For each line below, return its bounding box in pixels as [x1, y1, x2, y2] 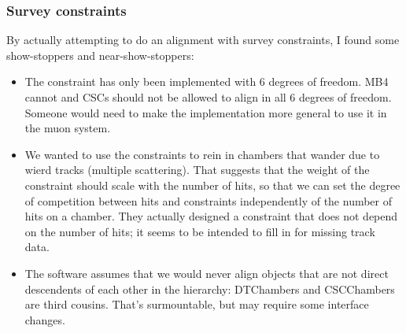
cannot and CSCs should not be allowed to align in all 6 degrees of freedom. [24, 89, 392, 105]
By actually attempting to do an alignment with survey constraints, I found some [6, 31, 400, 48]
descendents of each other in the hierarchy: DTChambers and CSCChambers [24, 280, 395, 297]
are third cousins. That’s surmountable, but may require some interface [24, 296, 369, 313]
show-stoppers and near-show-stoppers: [6, 46, 194, 63]
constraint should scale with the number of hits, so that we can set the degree [24, 176, 400, 193]
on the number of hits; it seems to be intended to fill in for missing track [24, 223, 375, 239]
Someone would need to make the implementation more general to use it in [24, 104, 387, 120]
